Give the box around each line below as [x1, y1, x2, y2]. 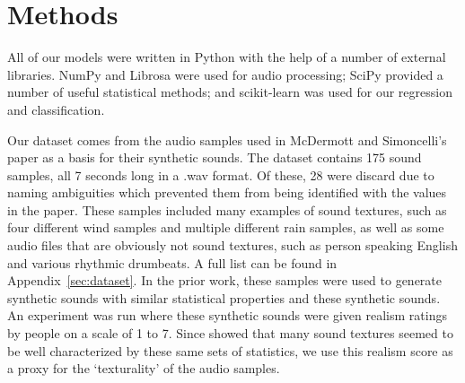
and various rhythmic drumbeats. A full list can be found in [7, 253, 338, 272]
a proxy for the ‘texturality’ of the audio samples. [7, 359, 280, 378]
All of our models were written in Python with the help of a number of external [7, 48, 446, 66]
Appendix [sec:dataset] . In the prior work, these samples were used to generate [7, 271, 443, 290]
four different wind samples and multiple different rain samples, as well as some [7, 218, 444, 237]
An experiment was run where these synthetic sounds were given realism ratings [7, 306, 447, 325]
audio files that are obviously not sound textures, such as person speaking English [7, 236, 458, 255]
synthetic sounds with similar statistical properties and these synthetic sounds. [7, 288, 441, 307]
